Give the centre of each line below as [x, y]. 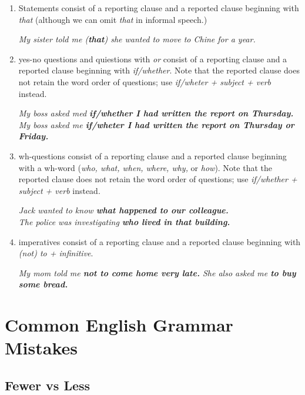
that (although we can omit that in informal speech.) [113, 19]
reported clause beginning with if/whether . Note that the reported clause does [159, 70]
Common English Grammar [119, 325]
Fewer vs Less [48, 385]
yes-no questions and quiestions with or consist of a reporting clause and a [153, 58]
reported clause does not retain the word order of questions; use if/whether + [158, 179]
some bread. [43, 284]
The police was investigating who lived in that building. [124, 221]
